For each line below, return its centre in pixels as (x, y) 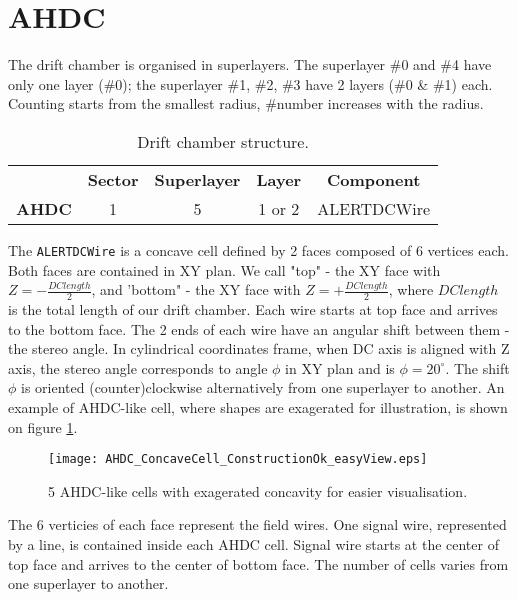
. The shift (477, 367)
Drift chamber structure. (223, 141)
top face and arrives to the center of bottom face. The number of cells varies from (258, 563)
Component (374, 179)
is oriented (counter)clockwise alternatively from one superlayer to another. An (263, 387)
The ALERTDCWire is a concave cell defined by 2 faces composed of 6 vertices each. (258, 249)
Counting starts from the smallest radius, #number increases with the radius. (246, 103)
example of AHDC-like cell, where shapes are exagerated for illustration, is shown (258, 406)
